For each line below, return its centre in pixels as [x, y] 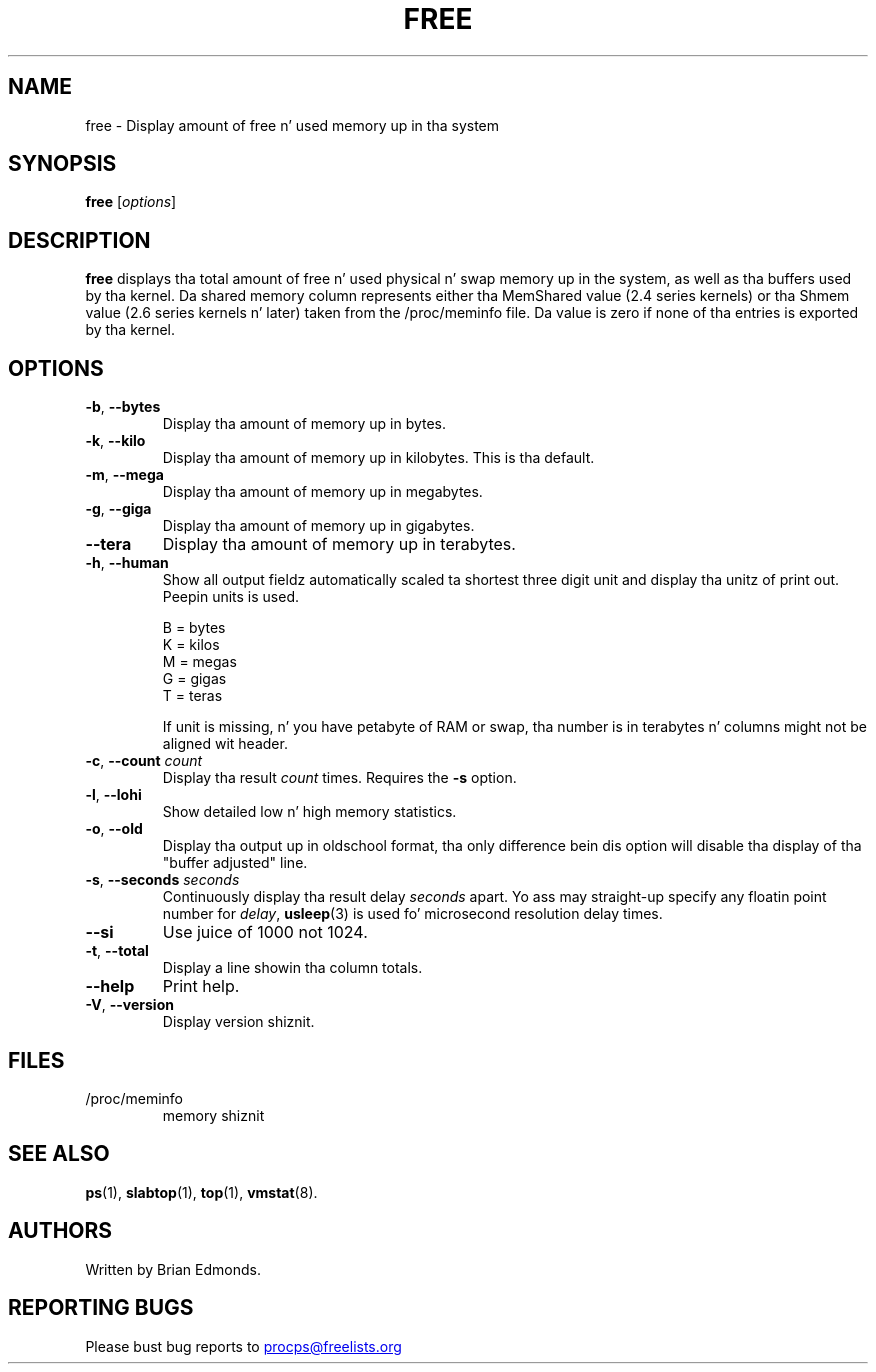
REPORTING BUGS [101, 1308]
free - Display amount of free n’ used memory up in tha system [292, 125]
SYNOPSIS [62, 164]
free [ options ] [131, 202]
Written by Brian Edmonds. [173, 1269]
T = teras [192, 696]
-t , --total [117, 951]
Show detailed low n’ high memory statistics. [309, 812]
